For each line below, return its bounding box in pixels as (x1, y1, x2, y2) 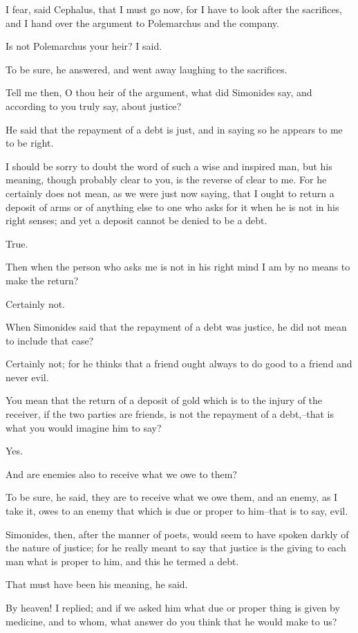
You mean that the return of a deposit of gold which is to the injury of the (6, 393, 323, 407)
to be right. (6, 136, 54, 150)
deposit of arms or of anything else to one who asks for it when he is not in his (6, 199, 339, 214)
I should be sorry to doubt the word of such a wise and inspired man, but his (6, 158, 332, 173)
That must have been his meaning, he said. (6, 577, 188, 591)
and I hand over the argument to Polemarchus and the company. (6, 15, 279, 30)
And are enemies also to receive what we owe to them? (6, 466, 237, 481)
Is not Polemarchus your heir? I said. (6, 39, 162, 53)
